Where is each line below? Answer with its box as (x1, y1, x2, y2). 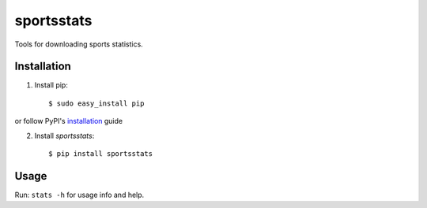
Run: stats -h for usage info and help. (14, 190, 145, 199)
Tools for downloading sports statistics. (14, 39, 144, 49)
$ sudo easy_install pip (48, 98, 145, 108)
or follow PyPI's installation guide (14, 117, 123, 126)
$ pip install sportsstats (48, 150, 153, 158)
